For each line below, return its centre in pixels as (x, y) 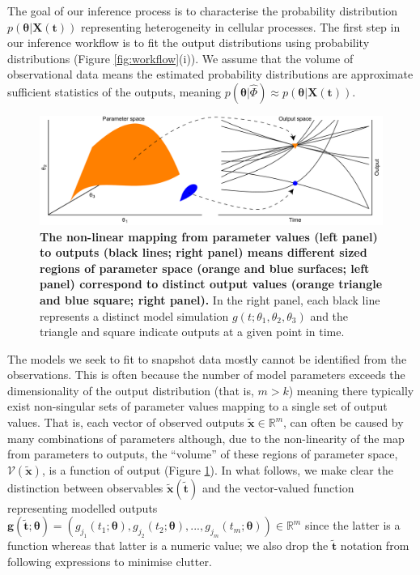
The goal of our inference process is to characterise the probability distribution (203, 11)
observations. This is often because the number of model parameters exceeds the (206, 375)
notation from (375, 545)
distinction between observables (85, 487)
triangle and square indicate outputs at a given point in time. (192, 332)
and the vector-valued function (278, 487)
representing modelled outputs (83, 507)
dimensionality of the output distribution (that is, (131, 390)
